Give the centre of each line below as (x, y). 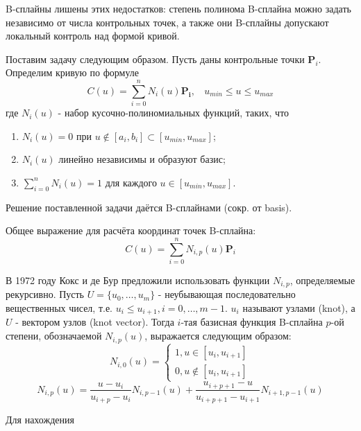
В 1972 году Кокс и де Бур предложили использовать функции (138, 280)
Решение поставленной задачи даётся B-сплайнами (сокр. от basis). (149, 207)
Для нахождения (40, 420)
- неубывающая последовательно (227, 294)
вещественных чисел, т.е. (59, 308)
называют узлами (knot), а (299, 308)
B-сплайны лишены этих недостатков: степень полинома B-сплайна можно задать (178, 8)
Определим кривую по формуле (72, 72)
